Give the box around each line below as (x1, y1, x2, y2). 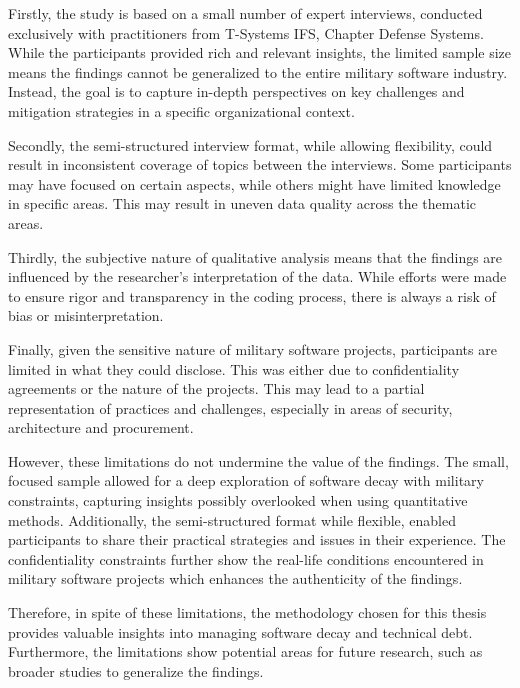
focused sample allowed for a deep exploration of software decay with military (8, 470, 484, 491)
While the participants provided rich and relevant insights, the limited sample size (8, 42, 511, 63)
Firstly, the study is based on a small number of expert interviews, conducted (8, 3, 483, 23)
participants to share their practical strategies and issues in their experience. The (8, 529, 506, 550)
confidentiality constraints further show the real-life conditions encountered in (8, 548, 484, 569)
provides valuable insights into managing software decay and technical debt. (8, 621, 473, 642)
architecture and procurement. (8, 417, 194, 438)
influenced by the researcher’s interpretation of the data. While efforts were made (8, 266, 507, 287)
